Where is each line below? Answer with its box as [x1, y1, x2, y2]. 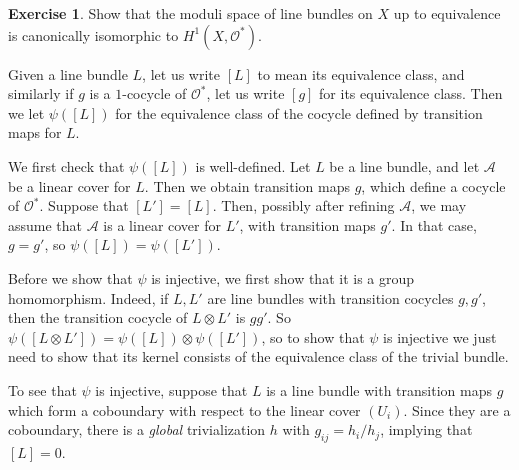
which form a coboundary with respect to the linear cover [8, 399, 361, 420]
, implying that [380, 419, 473, 440]
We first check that [8, 155, 125, 176]
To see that [8, 379, 77, 400]
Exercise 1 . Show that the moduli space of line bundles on [8, 3, 373, 23]
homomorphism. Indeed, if [8, 287, 169, 308]
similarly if [8, 83, 74, 104]
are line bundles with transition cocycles [207, 287, 454, 308]
